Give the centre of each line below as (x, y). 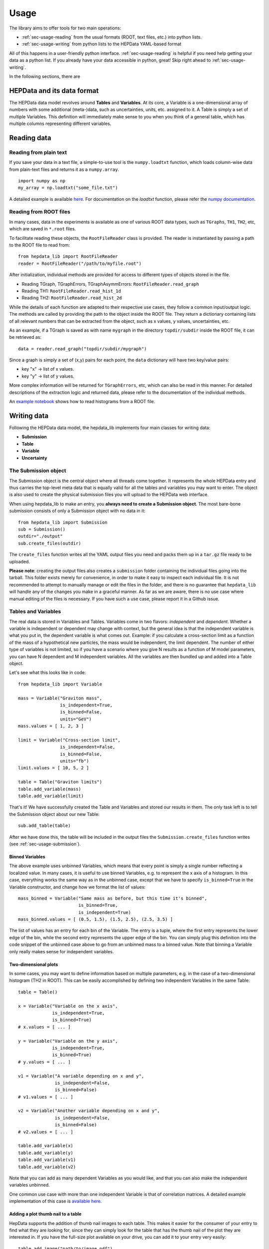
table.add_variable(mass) (50, 789)
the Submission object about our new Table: (54, 814)
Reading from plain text (38, 152)
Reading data (30, 138)
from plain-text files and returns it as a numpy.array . (64, 169)
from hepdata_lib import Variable (60, 684)
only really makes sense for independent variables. (62, 951)
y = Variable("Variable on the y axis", (68, 1041)
